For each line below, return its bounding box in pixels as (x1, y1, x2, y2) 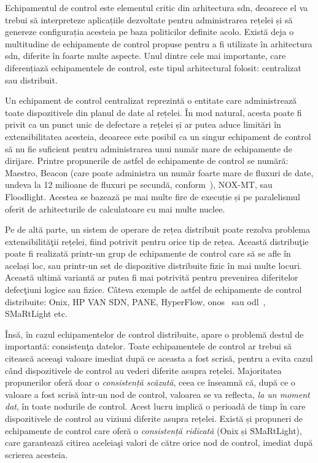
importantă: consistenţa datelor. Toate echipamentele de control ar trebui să (5, 340, 292, 352)
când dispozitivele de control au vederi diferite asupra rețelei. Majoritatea (5, 364, 282, 376)
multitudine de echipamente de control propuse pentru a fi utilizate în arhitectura (5, 37, 312, 50)
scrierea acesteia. (5, 448, 68, 461)
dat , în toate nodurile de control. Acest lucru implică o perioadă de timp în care (5, 400, 306, 413)
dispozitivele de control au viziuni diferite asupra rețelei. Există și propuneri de (5, 412, 303, 424)
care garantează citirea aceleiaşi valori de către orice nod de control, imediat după (5, 436, 313, 449)
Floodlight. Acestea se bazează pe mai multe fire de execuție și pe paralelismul (5, 190, 300, 203)
